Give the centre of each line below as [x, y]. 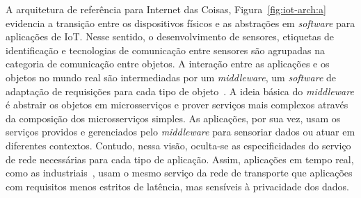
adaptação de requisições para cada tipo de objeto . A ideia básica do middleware [180, 91]
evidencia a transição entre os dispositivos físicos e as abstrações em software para [180, 23]
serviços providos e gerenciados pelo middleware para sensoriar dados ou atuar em [180, 132]
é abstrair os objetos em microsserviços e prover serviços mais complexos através [177, 105]
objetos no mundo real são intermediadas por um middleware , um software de [171, 77]
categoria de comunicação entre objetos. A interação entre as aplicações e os [168, 64]
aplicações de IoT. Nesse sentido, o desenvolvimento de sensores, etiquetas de [170, 36]
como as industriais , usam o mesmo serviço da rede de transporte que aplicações [179, 173]
